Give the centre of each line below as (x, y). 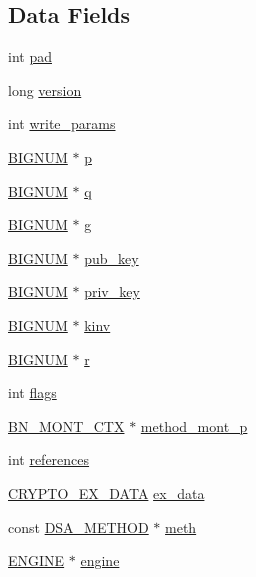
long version (45, 89)
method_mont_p (194, 425)
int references (49, 459)
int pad (30, 56)
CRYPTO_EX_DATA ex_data (106, 492)
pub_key (111, 257)
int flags (32, 392)
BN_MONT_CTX (66, 425)
